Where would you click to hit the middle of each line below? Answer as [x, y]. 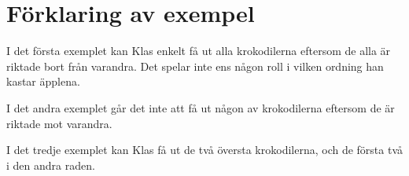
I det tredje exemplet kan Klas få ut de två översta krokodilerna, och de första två [205, 150]
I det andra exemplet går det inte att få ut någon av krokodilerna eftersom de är [201, 107]
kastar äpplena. [43, 81]
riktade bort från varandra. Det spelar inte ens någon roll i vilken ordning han [195, 66]
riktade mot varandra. [59, 123]
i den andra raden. [51, 165]
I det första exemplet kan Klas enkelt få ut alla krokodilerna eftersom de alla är [199, 51]
